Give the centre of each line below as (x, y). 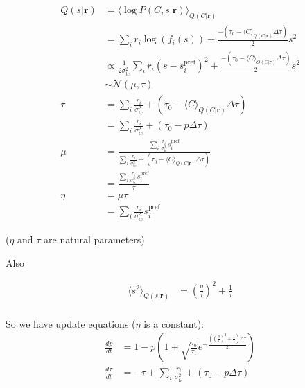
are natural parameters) (94, 239)
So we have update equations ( (71, 323)
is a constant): (174, 323)
